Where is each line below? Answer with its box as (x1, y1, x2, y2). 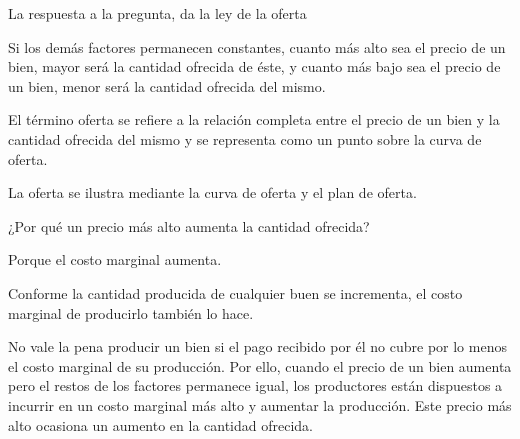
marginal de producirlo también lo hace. (8, 302, 254, 323)
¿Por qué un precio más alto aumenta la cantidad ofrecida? (8, 215, 370, 236)
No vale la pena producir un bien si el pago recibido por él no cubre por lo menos (8, 336, 507, 357)
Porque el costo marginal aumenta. (8, 249, 222, 270)
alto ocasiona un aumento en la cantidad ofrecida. (8, 414, 314, 435)
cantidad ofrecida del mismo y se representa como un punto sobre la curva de (8, 128, 482, 149)
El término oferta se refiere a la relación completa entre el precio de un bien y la (8, 109, 500, 130)
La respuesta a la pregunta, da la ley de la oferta (8, 3, 307, 23)
